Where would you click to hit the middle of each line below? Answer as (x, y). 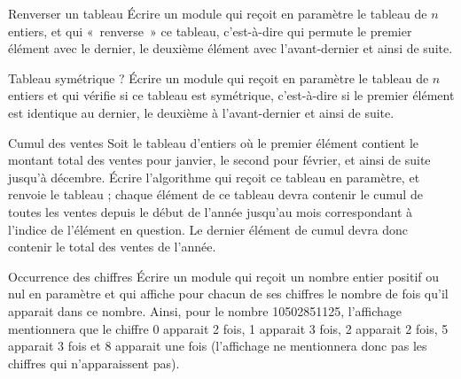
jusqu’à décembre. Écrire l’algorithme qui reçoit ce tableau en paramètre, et (214, 177)
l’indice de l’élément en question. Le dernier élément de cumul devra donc (208, 229)
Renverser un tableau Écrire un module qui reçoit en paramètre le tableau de (218, 13)
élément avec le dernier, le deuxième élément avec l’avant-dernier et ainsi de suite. (230, 48)
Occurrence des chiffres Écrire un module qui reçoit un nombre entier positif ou (224, 276)
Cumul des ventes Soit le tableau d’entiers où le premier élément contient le (214, 142)
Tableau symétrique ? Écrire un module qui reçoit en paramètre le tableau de (219, 77)
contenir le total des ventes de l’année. (112, 247)
